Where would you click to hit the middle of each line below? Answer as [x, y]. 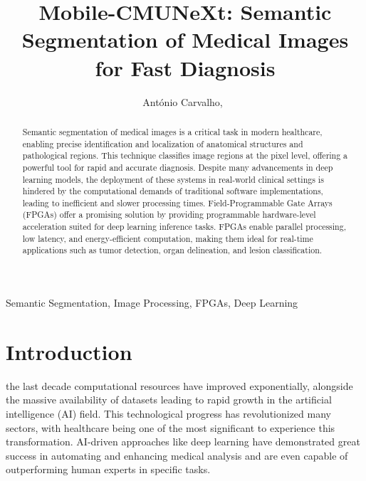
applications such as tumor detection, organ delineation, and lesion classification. [172, 250]
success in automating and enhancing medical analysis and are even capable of [177, 455]
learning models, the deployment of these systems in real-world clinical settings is [173, 179]
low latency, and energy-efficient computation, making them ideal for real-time [168, 238]
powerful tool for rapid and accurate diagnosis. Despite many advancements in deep [178, 167]
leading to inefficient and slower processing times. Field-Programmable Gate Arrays [177, 202]
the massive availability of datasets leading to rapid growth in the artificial [169, 400]
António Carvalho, [183, 101]
